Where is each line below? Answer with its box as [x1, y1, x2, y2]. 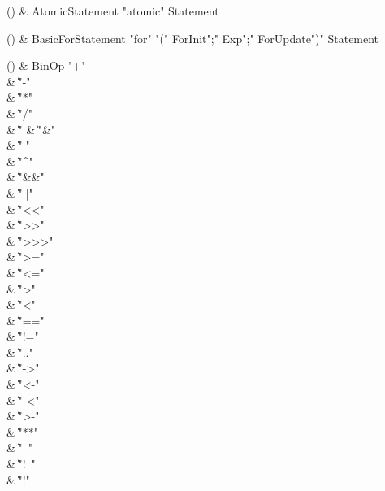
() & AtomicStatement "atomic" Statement [6, 2, 219, 19]
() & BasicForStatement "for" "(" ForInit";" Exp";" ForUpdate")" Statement [6, 29, 379, 46]
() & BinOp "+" [6, 57, 86, 74]
